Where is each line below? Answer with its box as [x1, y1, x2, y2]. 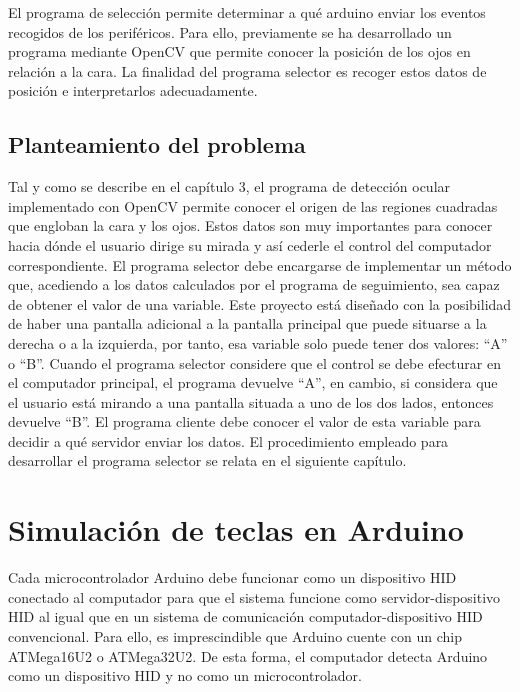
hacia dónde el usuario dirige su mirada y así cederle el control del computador [8, 234, 492, 255]
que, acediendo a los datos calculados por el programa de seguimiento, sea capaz [8, 274, 500, 295]
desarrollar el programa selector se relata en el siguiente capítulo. [8, 450, 407, 471]
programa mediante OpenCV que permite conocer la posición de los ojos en [8, 41, 471, 62]
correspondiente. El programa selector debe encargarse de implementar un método [8, 254, 512, 275]
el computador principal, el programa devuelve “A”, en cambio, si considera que [8, 372, 498, 393]
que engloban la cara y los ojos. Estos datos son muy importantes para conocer [8, 215, 493, 236]
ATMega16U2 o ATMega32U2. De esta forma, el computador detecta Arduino [8, 645, 488, 666]
